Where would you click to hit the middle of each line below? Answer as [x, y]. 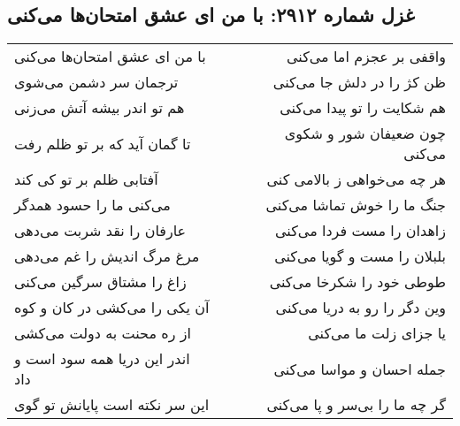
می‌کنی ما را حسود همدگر [92, 205]
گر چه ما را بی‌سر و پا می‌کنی [356, 405]
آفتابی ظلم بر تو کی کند [86, 179]
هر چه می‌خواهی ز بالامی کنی [356, 179]
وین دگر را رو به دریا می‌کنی [360, 308]
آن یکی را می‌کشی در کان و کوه [112, 308]
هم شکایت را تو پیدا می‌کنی [363, 108]
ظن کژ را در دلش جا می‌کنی [359, 82]
